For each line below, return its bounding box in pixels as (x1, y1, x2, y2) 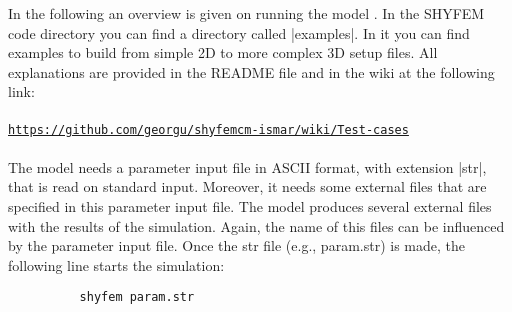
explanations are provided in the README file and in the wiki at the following (8, 61, 495, 82)
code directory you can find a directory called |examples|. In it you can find (8, 22, 470, 43)
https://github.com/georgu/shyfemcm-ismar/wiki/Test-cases (8, 122, 409, 137)
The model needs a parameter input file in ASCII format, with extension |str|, (8, 156, 487, 177)
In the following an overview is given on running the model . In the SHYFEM (8, 3, 485, 23)
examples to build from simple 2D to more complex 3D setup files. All (8, 42, 438, 63)
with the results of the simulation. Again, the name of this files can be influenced (8, 215, 505, 236)
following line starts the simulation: (8, 254, 225, 275)
